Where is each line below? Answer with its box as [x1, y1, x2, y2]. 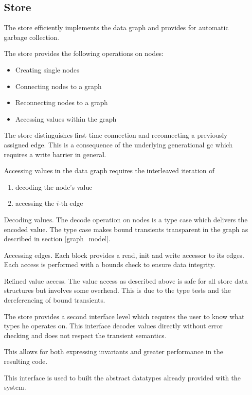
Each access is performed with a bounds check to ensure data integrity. [4, 259, 216, 269]
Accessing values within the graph [15, 113, 117, 124]
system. [4, 382, 26, 392]
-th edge [58, 198, 83, 208]
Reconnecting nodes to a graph [15, 97, 108, 108]
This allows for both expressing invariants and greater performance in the [4, 346, 223, 357]
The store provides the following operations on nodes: [4, 48, 163, 58]
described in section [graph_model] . [4, 233, 111, 244]
